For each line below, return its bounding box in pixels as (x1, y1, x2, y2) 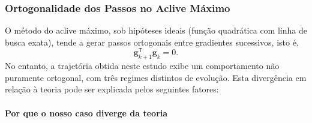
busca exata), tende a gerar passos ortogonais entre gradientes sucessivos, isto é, (5, 35, 299, 48)
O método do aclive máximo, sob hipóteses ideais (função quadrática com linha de (5, 24, 307, 37)
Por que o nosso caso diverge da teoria (5, 106, 168, 119)
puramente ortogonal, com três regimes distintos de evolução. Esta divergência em (5, 71, 307, 83)
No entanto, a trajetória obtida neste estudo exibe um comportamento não (5, 59, 280, 72)
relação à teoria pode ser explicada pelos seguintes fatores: (5, 83, 219, 95)
